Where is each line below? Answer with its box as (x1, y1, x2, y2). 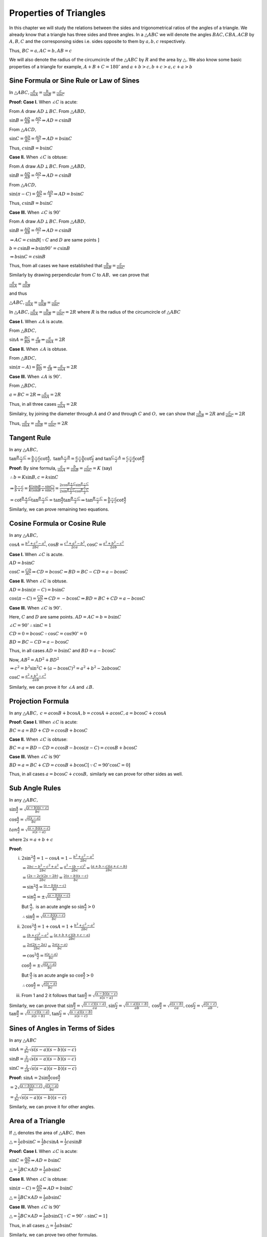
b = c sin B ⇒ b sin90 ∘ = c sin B (9, 245, 70, 251)
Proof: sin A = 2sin (9, 1074, 48, 1081)
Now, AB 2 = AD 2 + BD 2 (9, 656, 59, 663)
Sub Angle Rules (9, 784, 61, 792)
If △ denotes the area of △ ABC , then (9, 1130, 86, 1136)
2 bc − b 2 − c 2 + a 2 (27, 863, 59, 869)
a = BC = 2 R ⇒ (9, 392, 41, 398)
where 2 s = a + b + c (9, 837, 53, 843)
